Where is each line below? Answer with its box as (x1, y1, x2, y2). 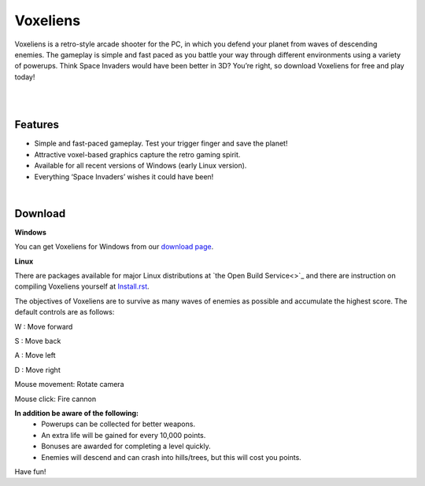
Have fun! (14, 466, 46, 476)
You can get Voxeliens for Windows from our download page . (14, 242, 214, 252)
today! (14, 72, 35, 82)
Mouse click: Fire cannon (14, 394, 97, 403)
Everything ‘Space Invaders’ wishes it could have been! (34, 171, 214, 181)
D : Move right (14, 365, 61, 374)
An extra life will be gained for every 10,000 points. (41, 430, 206, 440)
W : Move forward (14, 322, 73, 331)
